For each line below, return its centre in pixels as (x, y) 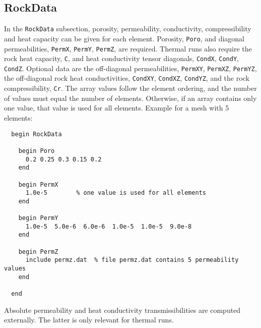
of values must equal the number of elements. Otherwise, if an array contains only (130, 98)
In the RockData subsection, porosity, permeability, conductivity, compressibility (128, 29)
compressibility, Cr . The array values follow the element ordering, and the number (130, 88)
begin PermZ (38, 252)
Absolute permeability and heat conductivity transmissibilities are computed (122, 310)
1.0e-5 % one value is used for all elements (116, 193)
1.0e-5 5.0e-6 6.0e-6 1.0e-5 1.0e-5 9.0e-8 (109, 226)
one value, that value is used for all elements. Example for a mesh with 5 (117, 108)
